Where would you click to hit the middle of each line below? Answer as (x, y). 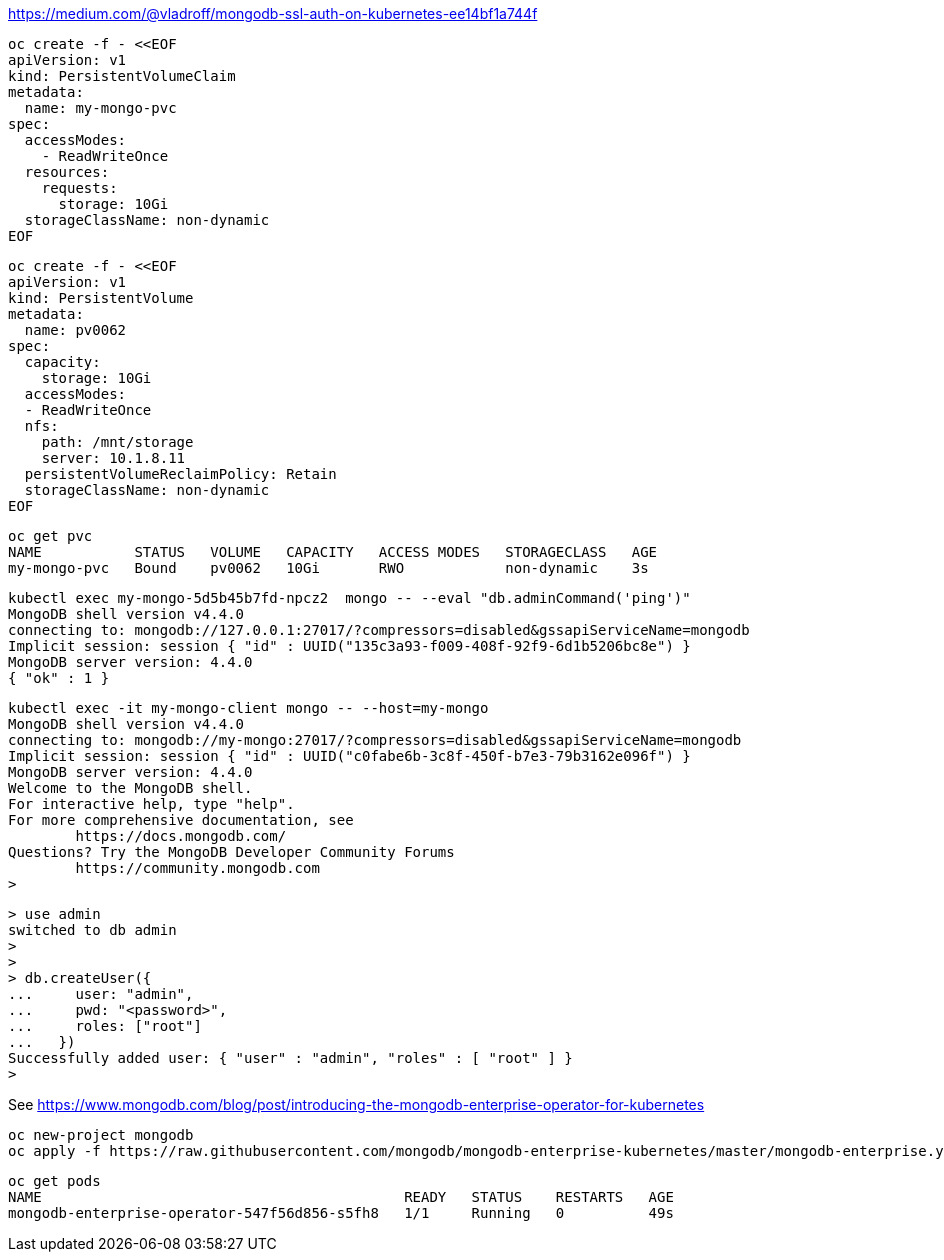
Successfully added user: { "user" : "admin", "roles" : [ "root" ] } (290, 1058)
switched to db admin (92, 930)
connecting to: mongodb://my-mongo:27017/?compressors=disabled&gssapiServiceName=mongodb (375, 740)
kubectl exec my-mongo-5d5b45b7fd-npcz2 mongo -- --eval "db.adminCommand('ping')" (349, 598)
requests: (79, 188)
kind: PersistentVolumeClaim (122, 76)
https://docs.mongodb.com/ (181, 836)
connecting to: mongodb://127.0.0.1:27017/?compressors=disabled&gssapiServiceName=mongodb (379, 630)
